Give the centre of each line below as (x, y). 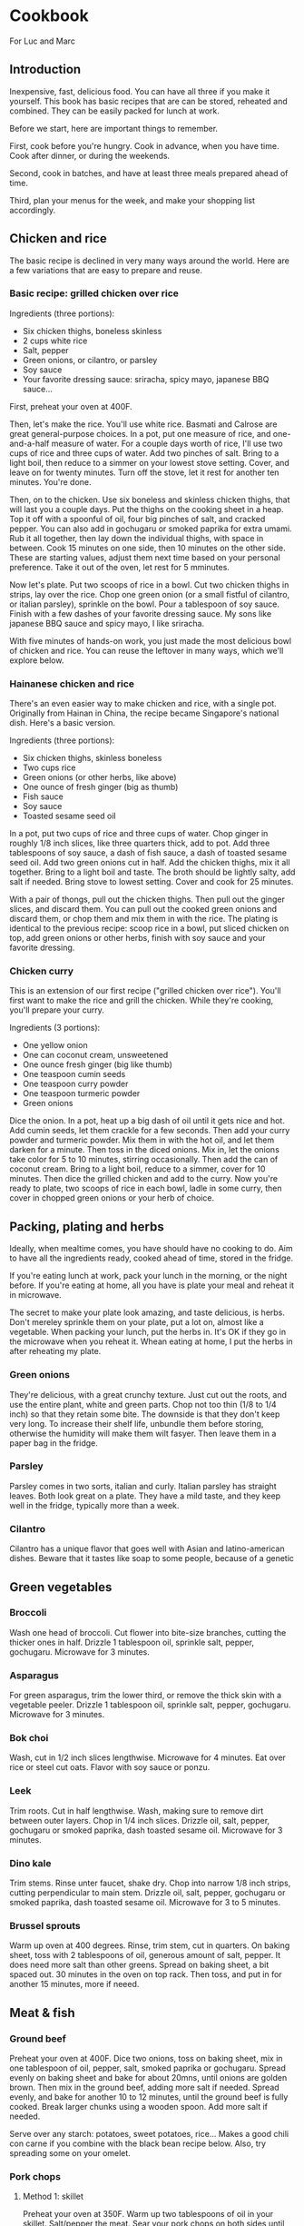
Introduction (45, 69)
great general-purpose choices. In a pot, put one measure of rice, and (140, 433)
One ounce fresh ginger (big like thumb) (97, 1064)
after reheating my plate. (55, 1351)
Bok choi (29, 1738)
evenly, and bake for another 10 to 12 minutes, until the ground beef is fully (149, 2097)
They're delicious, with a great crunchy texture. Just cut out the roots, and (148, 1394)
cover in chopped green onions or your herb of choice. (112, 1198)
